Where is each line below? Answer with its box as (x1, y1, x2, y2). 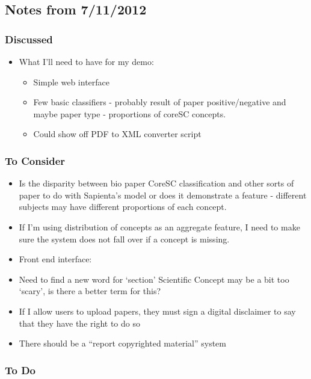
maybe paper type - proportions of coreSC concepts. (33, 107, 226, 120)
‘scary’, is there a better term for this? (19, 285, 161, 297)
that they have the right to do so (19, 316, 140, 329)
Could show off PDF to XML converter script (33, 128, 202, 140)
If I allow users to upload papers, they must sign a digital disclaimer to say (19, 304, 296, 317)
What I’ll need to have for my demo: (19, 55, 154, 67)
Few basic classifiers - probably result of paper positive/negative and (33, 96, 286, 108)
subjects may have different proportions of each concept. (19, 200, 227, 213)
